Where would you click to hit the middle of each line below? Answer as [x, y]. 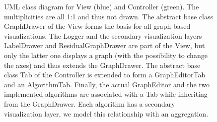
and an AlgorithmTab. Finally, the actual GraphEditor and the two [107, 84]
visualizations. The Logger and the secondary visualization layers [103, 35]
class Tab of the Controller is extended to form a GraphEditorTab [105, 75]
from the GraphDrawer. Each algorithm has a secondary [90, 103]
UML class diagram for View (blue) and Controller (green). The [102, 6]
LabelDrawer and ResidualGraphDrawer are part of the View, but [105, 45]
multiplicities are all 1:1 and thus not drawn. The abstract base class [108, 16]
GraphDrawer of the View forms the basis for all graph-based [97, 26]
